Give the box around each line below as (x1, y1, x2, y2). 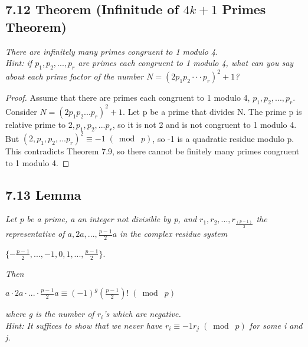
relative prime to (5, 118, 65, 130)
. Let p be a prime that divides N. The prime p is (123, 105, 302, 117)
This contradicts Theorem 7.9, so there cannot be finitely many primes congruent (5, 145, 300, 157)
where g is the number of (5, 308, 94, 320)
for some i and (249, 319, 303, 331)
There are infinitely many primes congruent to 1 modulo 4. (5, 45, 218, 57)
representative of (5, 227, 65, 240)
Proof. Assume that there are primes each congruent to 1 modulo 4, (5, 91, 250, 104)
